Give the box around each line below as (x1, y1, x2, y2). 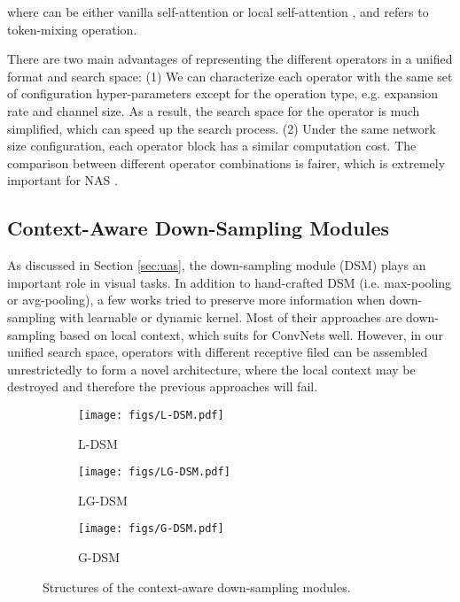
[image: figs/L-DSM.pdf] (78, 408, 224, 421)
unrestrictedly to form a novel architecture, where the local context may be (7, 359, 416, 378)
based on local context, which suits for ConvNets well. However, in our (59, 325, 444, 343)
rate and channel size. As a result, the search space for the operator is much (7, 101, 420, 120)
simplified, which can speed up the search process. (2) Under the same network (7, 119, 436, 137)
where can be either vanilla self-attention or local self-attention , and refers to (7, 3, 429, 20)
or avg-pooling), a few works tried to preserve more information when (7, 290, 386, 309)
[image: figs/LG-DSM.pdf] (78, 466, 230, 479)
